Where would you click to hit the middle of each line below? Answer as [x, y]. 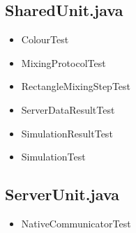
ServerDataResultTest [68, 109]
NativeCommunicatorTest [76, 223]
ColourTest [45, 39]
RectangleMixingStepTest [76, 86]
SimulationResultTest [67, 133]
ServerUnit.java [62, 194]
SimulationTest [53, 157]
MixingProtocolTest [63, 62]
